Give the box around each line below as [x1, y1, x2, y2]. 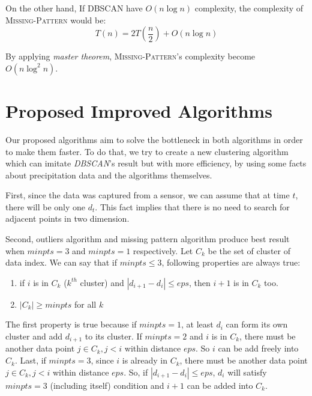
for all [74, 297, 97, 310]
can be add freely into [218, 342, 299, 355]
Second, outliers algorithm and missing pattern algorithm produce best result [5, 233, 290, 245]
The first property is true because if [5, 318, 137, 331]
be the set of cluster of [208, 244, 290, 257]
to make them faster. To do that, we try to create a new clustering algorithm [5, 145, 289, 157]
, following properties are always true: [161, 256, 301, 269]
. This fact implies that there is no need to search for [95, 200, 290, 213]
